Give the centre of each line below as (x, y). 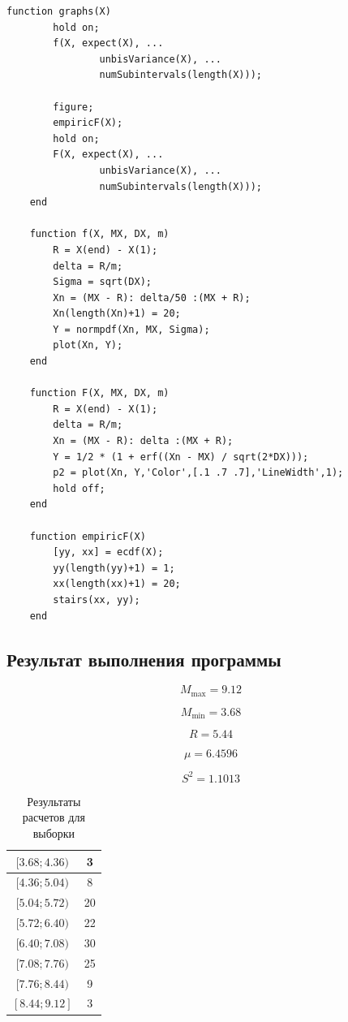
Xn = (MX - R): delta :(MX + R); (143, 441)
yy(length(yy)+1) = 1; (114, 568)
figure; (73, 107)
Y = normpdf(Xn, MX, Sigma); (131, 329)
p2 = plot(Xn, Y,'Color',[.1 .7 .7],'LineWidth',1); (198, 473)
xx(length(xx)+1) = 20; (117, 584)
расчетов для (54, 817)
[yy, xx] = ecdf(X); (108, 552)
